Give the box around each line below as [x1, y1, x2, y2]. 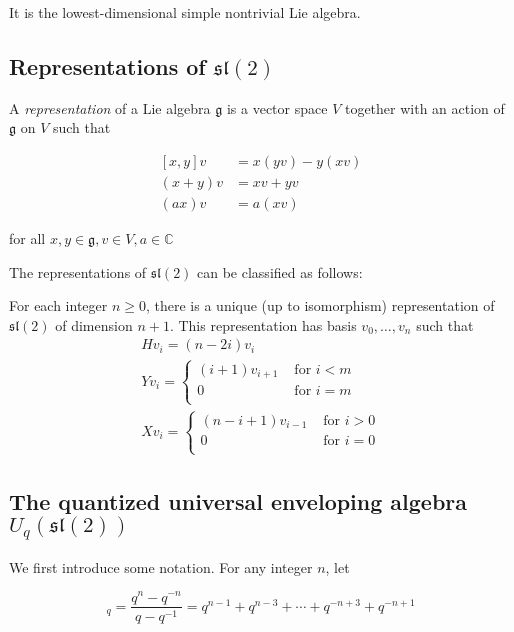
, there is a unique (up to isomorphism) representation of [146, 295, 495, 316]
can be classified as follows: [197, 261, 363, 282]
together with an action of [344, 97, 505, 118]
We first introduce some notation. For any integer [9, 556, 313, 577]
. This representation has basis [169, 314, 357, 335]
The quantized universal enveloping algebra [9, 485, 468, 516]
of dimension [55, 314, 133, 335]
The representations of [9, 261, 147, 282]
